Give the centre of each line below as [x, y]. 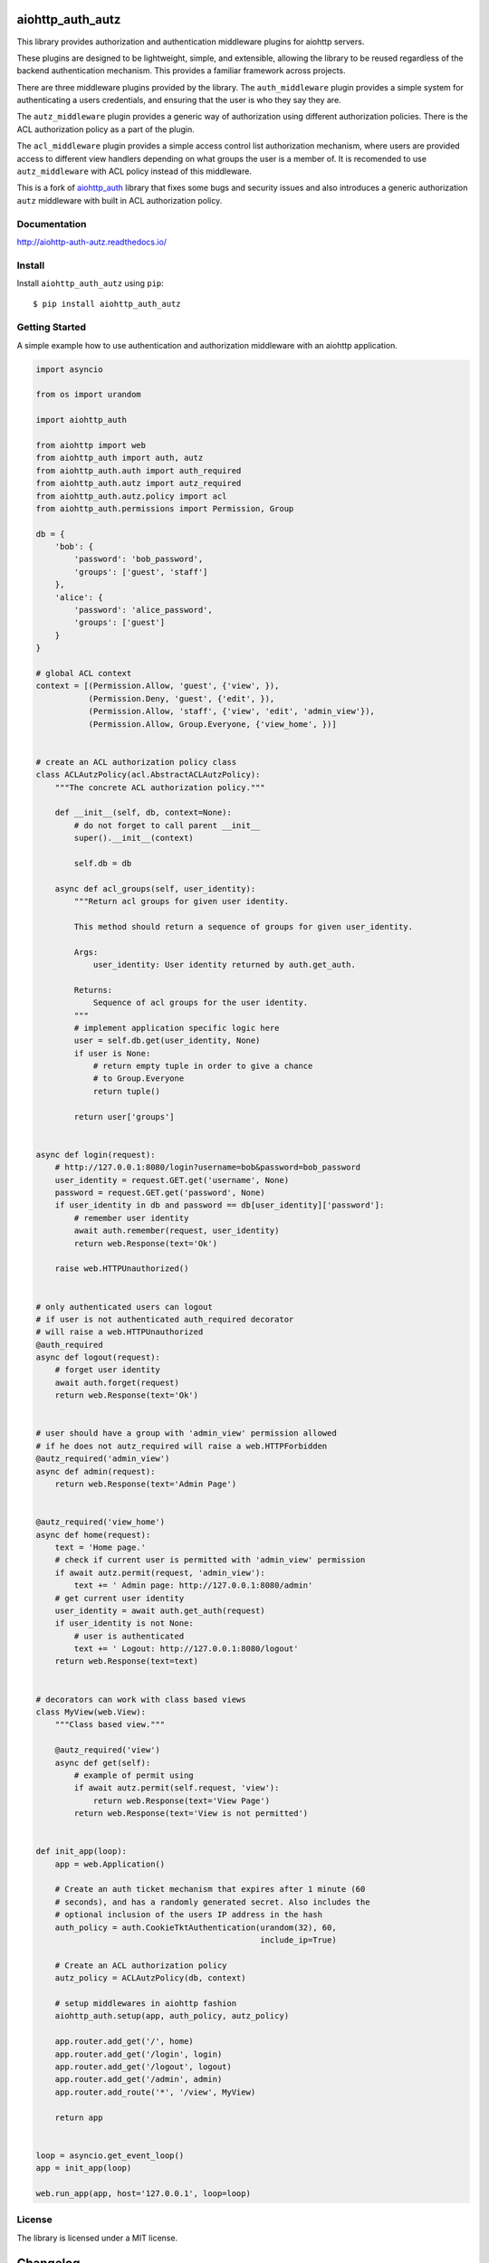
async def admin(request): [96, 1471]
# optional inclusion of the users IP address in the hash [189, 1915]
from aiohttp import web [91, 445]
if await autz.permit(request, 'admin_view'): [160, 1572]
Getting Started [51, 328]
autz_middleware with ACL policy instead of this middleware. [134, 171]
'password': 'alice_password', [143, 610]
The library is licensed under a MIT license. [97, 2238]
